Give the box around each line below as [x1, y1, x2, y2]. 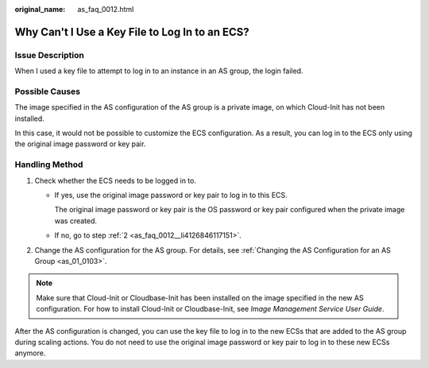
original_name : [14, 5, 66, 14]
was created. [54, 215, 98, 226]
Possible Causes [14, 86, 81, 97]
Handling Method [14, 159, 83, 170]
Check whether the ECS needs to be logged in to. [34, 176, 196, 185]
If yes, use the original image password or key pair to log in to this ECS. [54, 191, 288, 199]
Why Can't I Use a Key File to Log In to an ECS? [14, 25, 249, 39]
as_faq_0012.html [77, 5, 134, 14]
